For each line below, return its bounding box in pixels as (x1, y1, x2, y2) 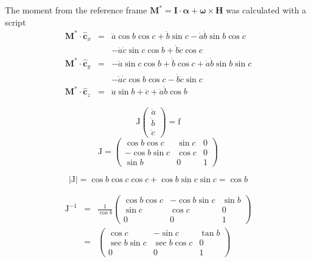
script (5, 15, 26, 28)
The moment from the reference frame (5, 4, 147, 16)
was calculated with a (226, 4, 307, 16)
